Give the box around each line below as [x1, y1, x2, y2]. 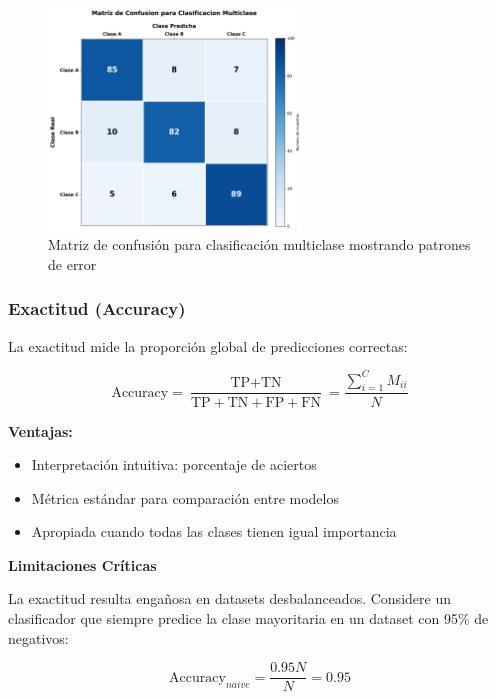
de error [48, 253, 97, 274]
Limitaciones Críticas [8, 554, 157, 575]
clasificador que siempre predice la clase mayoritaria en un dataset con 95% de [8, 608, 489, 629]
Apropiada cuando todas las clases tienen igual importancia [31, 521, 397, 542]
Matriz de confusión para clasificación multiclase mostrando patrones [48, 234, 471, 255]
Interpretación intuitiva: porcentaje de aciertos [31, 454, 317, 475]
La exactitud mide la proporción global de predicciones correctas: [8, 335, 408, 356]
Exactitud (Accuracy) [8, 296, 186, 321]
